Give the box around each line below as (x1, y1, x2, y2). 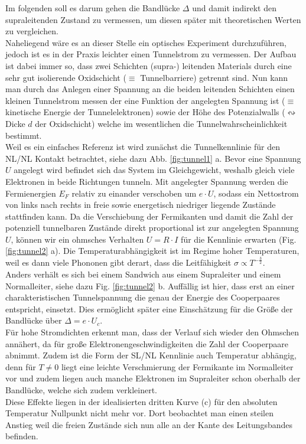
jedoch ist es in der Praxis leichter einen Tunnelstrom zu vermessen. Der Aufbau (5, 48, 297, 60)
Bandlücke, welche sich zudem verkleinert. (5, 383, 157, 396)
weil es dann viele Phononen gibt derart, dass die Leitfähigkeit (5, 256, 232, 269)
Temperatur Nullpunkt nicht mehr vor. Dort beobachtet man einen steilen (5, 407, 274, 419)
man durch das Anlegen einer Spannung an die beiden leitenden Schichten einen (5, 83, 295, 95)
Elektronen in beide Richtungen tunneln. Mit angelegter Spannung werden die (5, 175, 288, 187)
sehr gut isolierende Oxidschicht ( (5, 71, 126, 83)
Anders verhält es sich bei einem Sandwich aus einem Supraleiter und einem (5, 268, 281, 280)
